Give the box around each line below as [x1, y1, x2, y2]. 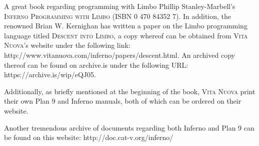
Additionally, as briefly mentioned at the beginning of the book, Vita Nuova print [4, 86, 255, 96]
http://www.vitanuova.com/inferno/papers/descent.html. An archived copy [4, 49, 235, 60]
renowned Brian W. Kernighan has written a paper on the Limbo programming [4, 20, 247, 31]
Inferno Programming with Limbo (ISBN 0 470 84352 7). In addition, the [4, 10, 231, 21]
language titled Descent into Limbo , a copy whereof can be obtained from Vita [4, 30, 248, 40]
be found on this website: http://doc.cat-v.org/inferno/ [4, 132, 173, 143]
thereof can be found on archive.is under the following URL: [4, 59, 188, 70]
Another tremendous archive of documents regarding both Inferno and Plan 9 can [4, 122, 254, 133]
